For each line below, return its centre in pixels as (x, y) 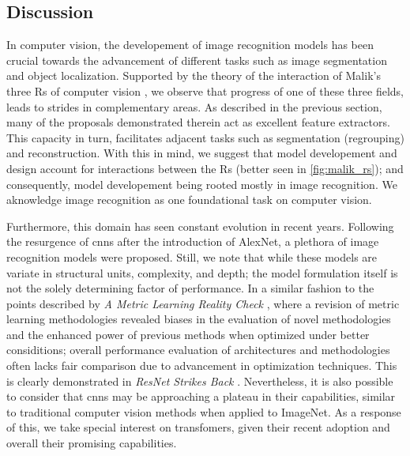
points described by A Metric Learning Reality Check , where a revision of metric (203, 303)
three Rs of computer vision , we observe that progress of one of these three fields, (205, 90)
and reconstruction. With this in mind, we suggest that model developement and (202, 153)
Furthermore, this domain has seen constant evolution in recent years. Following (200, 226)
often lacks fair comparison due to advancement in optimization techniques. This (202, 366)
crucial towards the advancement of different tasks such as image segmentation (197, 60)
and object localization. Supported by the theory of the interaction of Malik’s (194, 75)
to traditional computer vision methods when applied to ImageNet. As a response (204, 411)
